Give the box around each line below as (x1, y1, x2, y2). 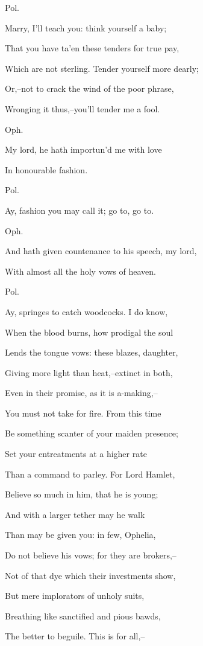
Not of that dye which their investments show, (5, 569, 176, 581)
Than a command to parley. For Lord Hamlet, (5, 467, 175, 480)
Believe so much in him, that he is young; (5, 488, 158, 500)
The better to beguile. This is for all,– (5, 630, 145, 642)
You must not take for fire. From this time (5, 406, 161, 419)
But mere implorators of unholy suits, (5, 589, 145, 602)
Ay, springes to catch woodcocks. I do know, (5, 305, 168, 318)
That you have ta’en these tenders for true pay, (5, 42, 180, 54)
